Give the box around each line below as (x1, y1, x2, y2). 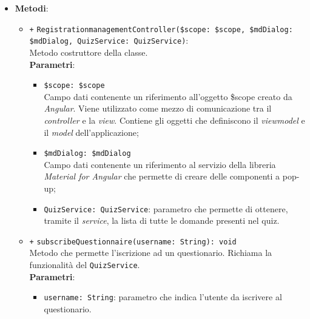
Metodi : (15, 2, 49, 14)
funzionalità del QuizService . (29, 258, 140, 271)
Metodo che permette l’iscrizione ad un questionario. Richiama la (29, 246, 272, 259)
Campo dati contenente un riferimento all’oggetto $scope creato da (44, 90, 292, 102)
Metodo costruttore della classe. (29, 45, 148, 58)
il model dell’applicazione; (44, 126, 139, 138)
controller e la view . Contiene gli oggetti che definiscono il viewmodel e (44, 113, 305, 126)
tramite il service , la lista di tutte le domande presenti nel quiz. (44, 214, 280, 227)
